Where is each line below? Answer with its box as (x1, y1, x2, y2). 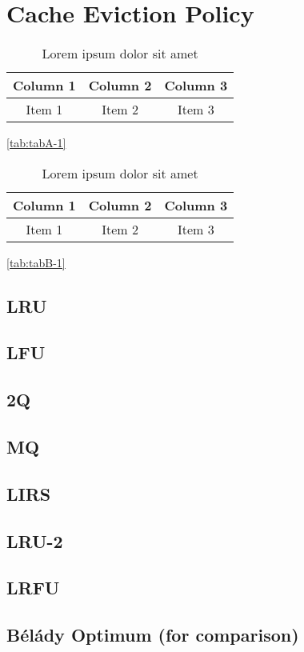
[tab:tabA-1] (6, 134, 66, 151)
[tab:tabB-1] (6, 254, 66, 270)
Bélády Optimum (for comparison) (6, 622, 299, 647)
